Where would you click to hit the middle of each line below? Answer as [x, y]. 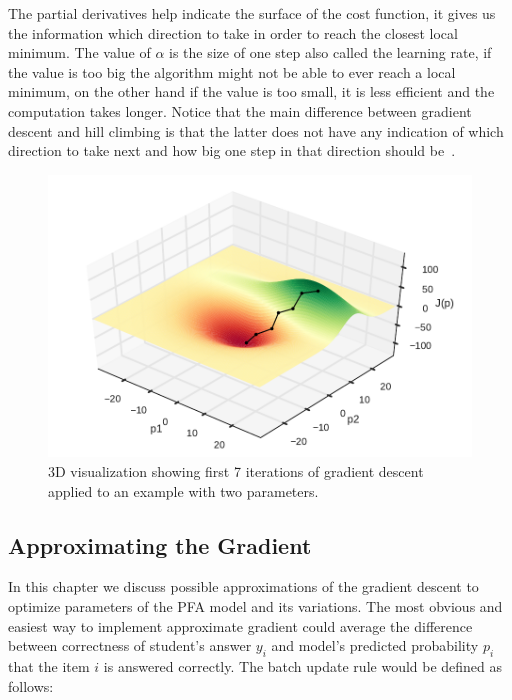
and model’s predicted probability [375, 645]
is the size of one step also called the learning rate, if [330, 52]
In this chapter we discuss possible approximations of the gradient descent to [243, 586]
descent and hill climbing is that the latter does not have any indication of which [256, 130]
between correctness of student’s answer [130, 645]
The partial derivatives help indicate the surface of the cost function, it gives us [252, 13]
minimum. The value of [79, 52]
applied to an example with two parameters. [183, 490]
